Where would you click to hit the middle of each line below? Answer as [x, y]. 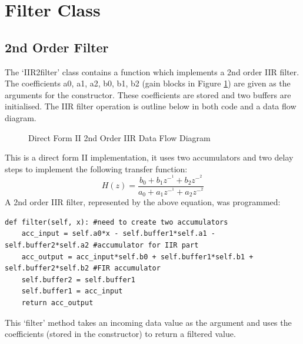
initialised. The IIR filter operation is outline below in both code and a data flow [151, 106]
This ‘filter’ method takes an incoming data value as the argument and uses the [148, 322]
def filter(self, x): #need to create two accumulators [116, 222]
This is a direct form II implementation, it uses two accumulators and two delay [149, 157]
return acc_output [57, 303]
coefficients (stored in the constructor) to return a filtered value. [120, 334]
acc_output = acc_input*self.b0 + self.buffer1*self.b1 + [137, 257]
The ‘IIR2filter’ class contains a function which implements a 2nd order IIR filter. [152, 71]
